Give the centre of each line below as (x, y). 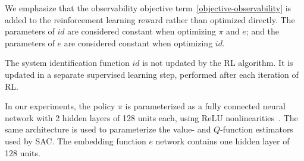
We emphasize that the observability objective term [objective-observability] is (148, 8)
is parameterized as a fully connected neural (205, 106)
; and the (263, 31)
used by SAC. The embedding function (76, 141)
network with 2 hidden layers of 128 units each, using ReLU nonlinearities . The (151, 117)
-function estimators (257, 129)
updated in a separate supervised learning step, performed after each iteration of (152, 74)
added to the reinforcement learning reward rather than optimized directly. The (150, 19)
